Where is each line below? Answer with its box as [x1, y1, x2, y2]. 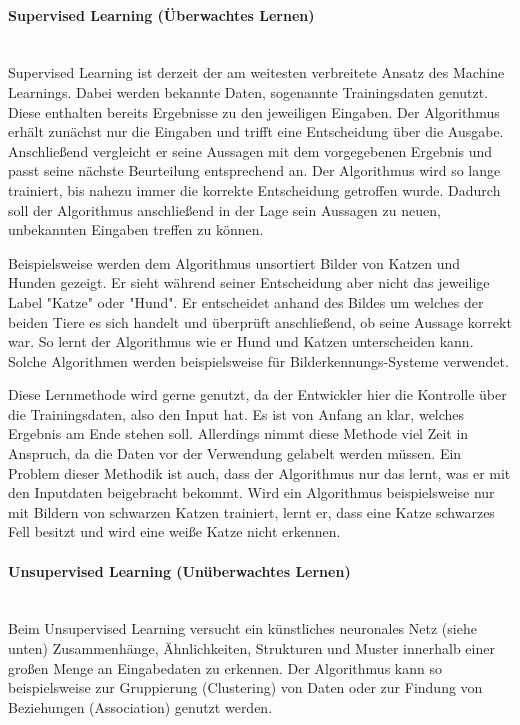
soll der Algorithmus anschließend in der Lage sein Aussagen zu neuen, [8, 199, 441, 220]
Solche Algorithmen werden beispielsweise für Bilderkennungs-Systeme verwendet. [8, 350, 509, 371]
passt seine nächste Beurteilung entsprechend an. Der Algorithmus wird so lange [8, 160, 501, 181]
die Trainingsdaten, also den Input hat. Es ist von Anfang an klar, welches [8, 403, 465, 424]
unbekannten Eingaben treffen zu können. [8, 219, 264, 240]
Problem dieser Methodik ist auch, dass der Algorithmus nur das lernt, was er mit [8, 462, 511, 483]
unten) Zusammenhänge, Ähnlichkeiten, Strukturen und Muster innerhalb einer [8, 638, 495, 659]
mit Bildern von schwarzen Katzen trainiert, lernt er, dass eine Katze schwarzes [8, 501, 495, 522]
